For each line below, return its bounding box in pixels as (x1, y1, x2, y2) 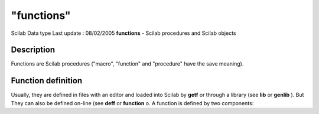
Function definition (11, 76, 83, 86)
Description (11, 45, 56, 55)
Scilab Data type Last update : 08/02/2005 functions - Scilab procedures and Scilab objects (11, 30, 236, 37)
